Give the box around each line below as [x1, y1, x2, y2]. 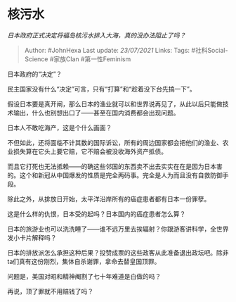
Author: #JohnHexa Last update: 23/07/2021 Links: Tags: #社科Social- [24, 46, 228, 54]
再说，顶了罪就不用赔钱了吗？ [7, 287, 93, 296]
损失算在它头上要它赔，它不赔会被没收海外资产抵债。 [13, 147, 167, 156]
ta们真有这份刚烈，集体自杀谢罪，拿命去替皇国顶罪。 [7, 257, 161, 265]
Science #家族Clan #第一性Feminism [24, 54, 131, 63]
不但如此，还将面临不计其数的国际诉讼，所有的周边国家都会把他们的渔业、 [7, 138, 223, 146]
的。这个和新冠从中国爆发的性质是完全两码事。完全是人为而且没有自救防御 [7, 170, 223, 180]
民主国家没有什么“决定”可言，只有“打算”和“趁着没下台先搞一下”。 [7, 84, 196, 93]
